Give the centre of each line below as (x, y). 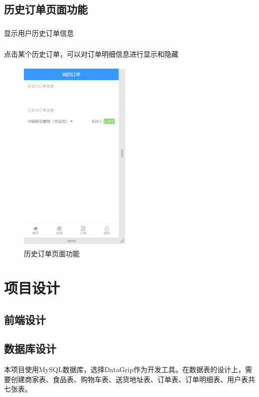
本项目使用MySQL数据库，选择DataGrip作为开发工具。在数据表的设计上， (125, 369)
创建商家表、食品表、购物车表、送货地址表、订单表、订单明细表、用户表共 (133, 379)
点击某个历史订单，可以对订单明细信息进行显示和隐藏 (91, 54)
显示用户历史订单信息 (39, 33)
